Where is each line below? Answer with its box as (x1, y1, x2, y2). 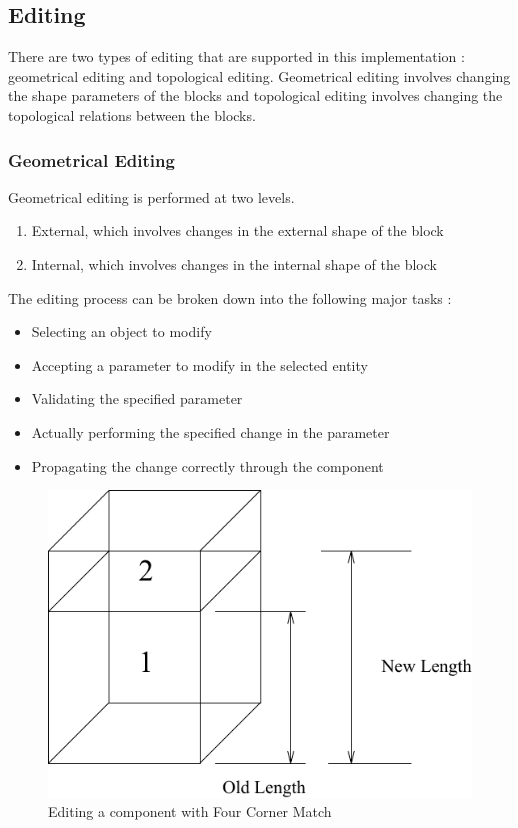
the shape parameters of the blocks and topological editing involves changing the (8, 85, 503, 106)
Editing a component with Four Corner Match (48, 801, 332, 822)
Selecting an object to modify (31, 321, 212, 342)
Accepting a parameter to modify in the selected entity (31, 354, 368, 375)
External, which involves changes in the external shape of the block (31, 220, 444, 241)
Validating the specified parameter (31, 388, 243, 409)
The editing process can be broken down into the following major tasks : (8, 287, 452, 308)
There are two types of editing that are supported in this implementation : (8, 46, 465, 67)
